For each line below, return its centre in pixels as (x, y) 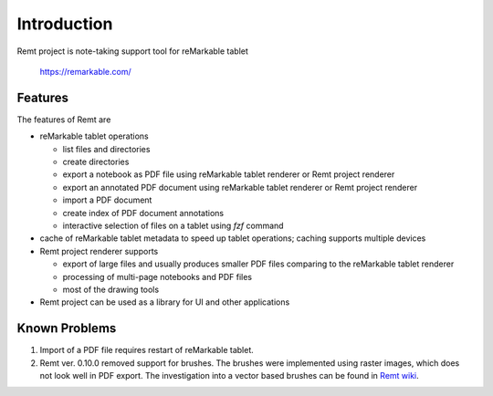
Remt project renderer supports (99, 251)
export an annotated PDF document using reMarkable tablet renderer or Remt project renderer (240, 187)
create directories (96, 162)
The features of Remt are (64, 120)
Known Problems (67, 328)
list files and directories (106, 149)
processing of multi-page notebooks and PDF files (157, 276)
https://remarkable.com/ (85, 71)
